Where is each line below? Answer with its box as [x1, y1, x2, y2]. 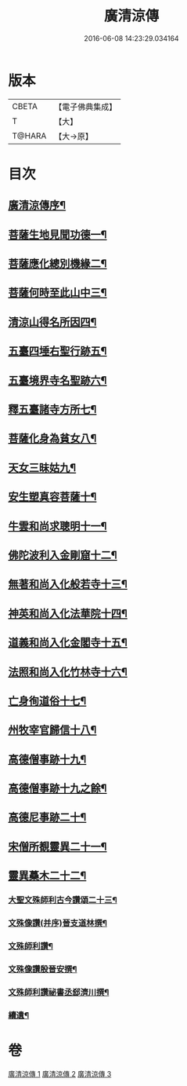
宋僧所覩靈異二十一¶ [8, 839, 107, 853]
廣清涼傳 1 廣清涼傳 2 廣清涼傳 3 [8, 1069, 112, 1078]
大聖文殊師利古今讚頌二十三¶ [8, 894, 117, 905]
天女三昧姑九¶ [8, 461, 77, 474]
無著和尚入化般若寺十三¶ [8, 578, 128, 591]
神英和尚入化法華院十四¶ [8, 606, 128, 620]
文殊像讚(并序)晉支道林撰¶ [8, 918, 108, 929]
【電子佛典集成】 [54, 101, 117, 112]
